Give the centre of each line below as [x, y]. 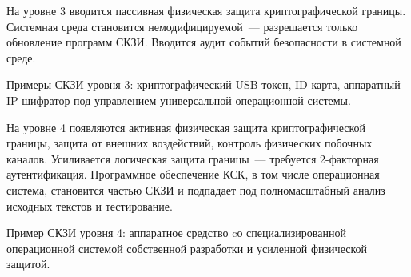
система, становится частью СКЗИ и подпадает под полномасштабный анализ [196, 189]
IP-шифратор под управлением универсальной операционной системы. [179, 100]
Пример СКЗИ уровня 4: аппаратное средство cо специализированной [176, 233]
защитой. [28, 264]
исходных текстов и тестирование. [90, 205]
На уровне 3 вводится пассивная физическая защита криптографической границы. [206, 10]
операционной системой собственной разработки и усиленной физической [187, 248]
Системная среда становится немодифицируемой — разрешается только [182, 26]
